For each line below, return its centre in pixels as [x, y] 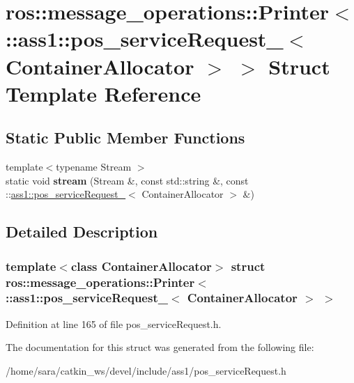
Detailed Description [82, 232]
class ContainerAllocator [141, 266]
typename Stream [94, 167]
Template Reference [103, 93]
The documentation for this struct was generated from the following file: [160, 347]
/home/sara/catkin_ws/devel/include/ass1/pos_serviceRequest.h [146, 370]
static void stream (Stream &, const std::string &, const [127, 180]
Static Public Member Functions [125, 138]
